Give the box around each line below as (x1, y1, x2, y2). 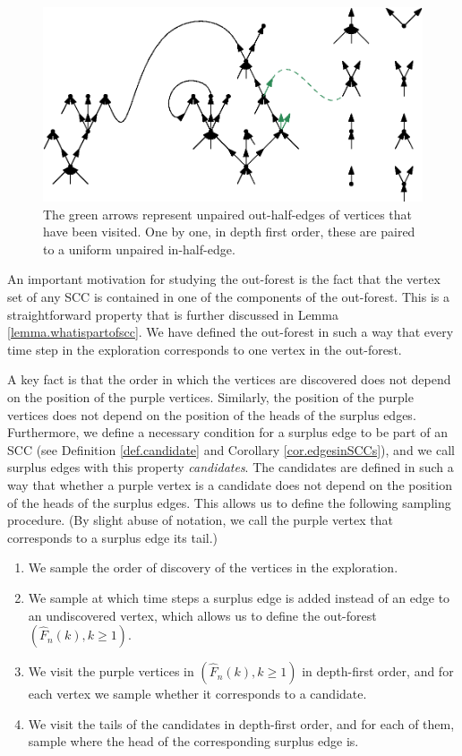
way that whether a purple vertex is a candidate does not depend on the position (7, 475, 452, 494)
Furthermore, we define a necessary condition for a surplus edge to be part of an (7, 423, 448, 442)
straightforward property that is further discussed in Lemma (7, 305, 338, 323)
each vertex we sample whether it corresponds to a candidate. (28, 684, 367, 703)
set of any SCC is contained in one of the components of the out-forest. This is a (7, 288, 449, 306)
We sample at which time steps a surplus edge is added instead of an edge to (28, 588, 450, 606)
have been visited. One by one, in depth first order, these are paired (43, 222, 415, 241)
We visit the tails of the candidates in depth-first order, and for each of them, (28, 714, 455, 733)
